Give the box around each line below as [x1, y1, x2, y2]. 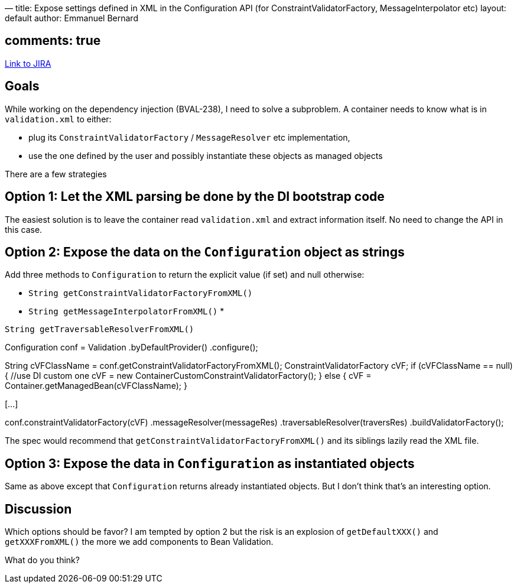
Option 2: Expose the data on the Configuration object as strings [5, 244, 405, 259]
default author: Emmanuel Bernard [5, 13, 138, 23]
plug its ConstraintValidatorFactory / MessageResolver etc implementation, [28, 132, 350, 142]
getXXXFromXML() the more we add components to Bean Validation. [5, 537, 274, 547]
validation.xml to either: [5, 113, 112, 124]
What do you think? [5, 555, 80, 566]
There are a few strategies [5, 168, 107, 179]
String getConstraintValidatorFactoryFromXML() [28, 288, 253, 298]
